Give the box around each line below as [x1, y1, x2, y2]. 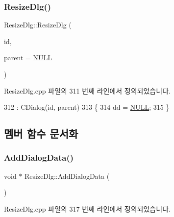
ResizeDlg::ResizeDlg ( [4, 20, 72, 30]
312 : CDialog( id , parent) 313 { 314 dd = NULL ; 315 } [4, 102, 170, 112]
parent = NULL [4, 52, 52, 63]
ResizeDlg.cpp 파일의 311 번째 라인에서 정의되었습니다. [4, 85, 171, 96]
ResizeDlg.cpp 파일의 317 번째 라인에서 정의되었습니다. [4, 203, 171, 214]
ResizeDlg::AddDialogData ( [25, 170, 110, 181]
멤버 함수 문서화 [4, 126, 78, 141]
